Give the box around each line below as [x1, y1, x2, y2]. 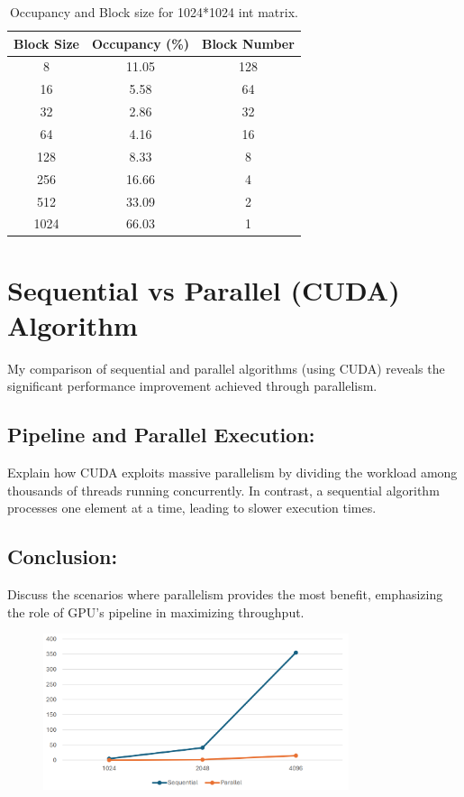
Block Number [201, 33, 295, 52]
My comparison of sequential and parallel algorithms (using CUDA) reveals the [7, 358, 445, 377]
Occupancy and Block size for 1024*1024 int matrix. [9, 3, 298, 21]
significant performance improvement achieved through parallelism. [7, 376, 378, 395]
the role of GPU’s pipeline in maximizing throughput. [7, 602, 305, 621]
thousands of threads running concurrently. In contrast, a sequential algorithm [7, 480, 440, 499]
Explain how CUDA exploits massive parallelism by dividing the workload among [7, 463, 458, 482]
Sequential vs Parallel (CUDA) [7, 271, 400, 308]
